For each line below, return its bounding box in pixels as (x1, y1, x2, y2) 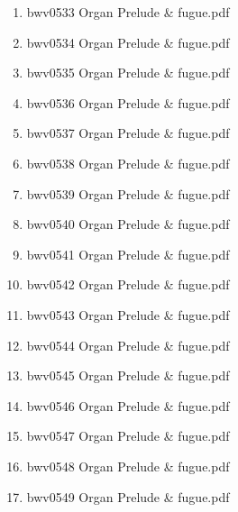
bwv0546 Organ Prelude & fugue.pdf (26, 396, 230, 415)
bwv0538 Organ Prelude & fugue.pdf (26, 153, 230, 172)
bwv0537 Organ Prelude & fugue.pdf (26, 123, 230, 142)
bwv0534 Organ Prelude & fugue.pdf (26, 32, 230, 51)
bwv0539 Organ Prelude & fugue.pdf (26, 184, 230, 203)
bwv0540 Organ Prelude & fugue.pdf (26, 215, 230, 233)
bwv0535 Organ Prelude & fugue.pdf (26, 63, 230, 82)
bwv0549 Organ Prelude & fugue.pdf (26, 487, 230, 506)
